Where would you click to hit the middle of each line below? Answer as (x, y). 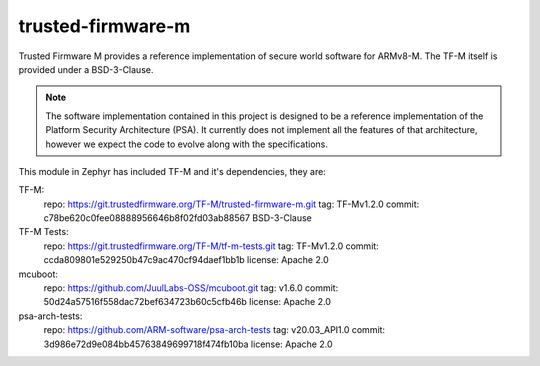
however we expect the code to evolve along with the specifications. (187, 144)
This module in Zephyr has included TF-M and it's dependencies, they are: (172, 171)
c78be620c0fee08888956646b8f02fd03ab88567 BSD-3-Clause (177, 218)
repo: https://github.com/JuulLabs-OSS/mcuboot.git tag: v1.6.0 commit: (191, 288)
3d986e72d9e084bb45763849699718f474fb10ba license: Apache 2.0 (188, 344)
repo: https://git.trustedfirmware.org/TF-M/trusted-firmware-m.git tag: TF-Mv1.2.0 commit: (231, 204)
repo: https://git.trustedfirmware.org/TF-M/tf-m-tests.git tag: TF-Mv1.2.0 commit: (211, 246)
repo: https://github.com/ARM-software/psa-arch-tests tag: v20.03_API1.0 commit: (214, 330)
